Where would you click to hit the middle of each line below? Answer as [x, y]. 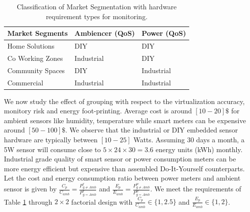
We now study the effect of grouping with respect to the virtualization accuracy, [125, 101]
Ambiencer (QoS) [105, 33]
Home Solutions [31, 46]
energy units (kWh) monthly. [199, 149]
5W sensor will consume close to [52, 149]
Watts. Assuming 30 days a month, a [189, 140]
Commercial [25, 82]
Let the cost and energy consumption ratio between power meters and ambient [122, 178]
